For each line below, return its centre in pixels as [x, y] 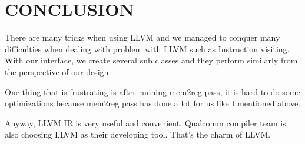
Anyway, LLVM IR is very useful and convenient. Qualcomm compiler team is [145, 123]
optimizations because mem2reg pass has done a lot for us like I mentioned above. [153, 103]
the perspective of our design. [58, 71]
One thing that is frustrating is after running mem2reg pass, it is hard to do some [152, 91]
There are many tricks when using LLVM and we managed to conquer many [142, 37]
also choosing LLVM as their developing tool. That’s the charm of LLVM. [138, 134]
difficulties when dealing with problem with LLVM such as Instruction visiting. [147, 48]
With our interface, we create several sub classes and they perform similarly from [151, 60]
